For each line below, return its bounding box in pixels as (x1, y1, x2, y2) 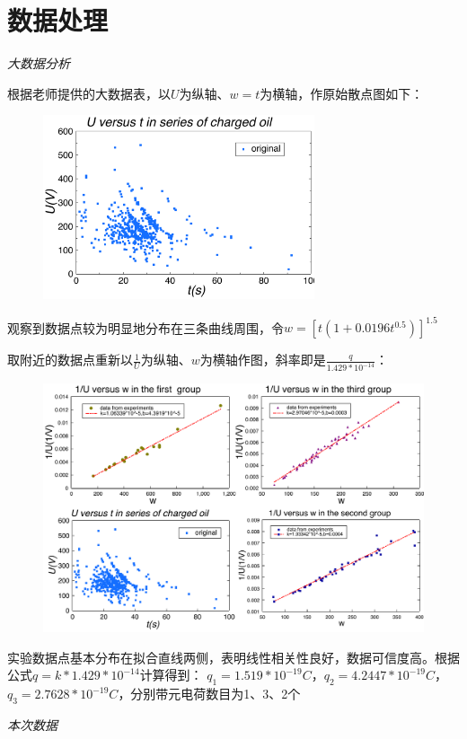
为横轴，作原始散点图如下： (260, 84, 424, 102)
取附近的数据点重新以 (7, 350, 133, 369)
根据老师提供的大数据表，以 (7, 84, 171, 102)
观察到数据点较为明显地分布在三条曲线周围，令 (7, 318, 284, 337)
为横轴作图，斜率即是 (199, 350, 326, 369)
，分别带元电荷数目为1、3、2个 (118, 684, 301, 703)
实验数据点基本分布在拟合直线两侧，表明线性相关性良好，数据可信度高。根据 (7, 647, 460, 666)
